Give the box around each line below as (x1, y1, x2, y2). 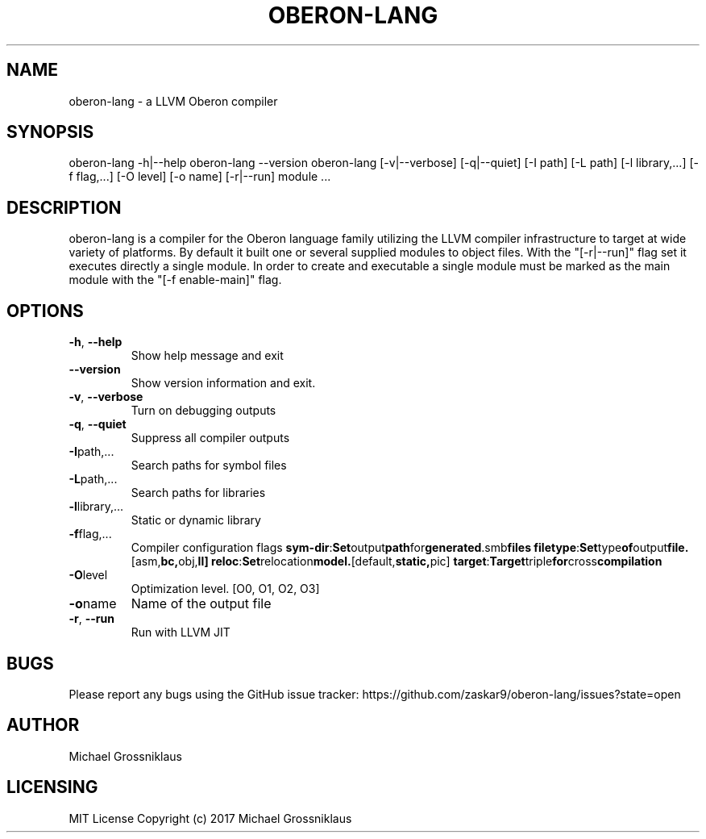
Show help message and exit (131, 349, 284, 363)
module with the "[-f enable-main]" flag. (69, 273, 282, 287)
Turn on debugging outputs (131, 403, 276, 418)
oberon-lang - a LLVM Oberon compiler (69, 94, 278, 108)
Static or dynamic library (131, 513, 261, 528)
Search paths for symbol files (131, 458, 287, 473)
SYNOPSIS (6, 122, 94, 143)
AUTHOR (6, 715, 80, 736)
